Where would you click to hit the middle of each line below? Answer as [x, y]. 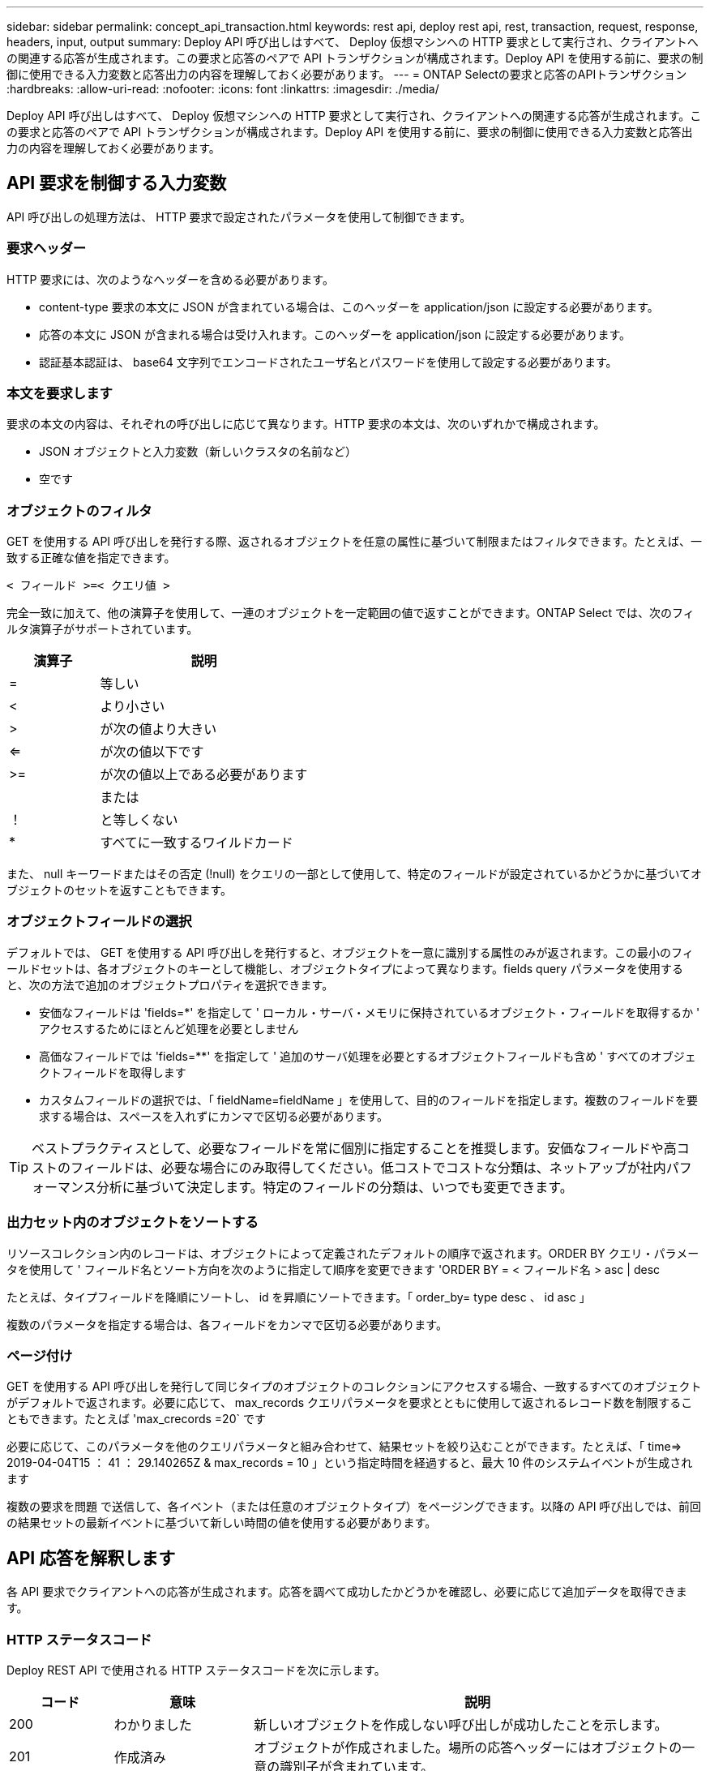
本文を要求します [60, 393]
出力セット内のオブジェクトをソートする [133, 1222]
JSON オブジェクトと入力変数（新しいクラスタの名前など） [198, 452]
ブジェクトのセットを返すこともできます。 [120, 890]
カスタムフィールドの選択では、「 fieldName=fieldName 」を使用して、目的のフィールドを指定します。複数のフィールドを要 [368, 1100]
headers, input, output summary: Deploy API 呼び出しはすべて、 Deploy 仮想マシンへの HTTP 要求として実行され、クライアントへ [353, 42]
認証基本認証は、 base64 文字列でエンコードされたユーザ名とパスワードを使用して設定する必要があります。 [328, 362]
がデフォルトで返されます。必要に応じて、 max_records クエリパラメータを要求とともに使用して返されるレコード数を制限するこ [350, 1403]
